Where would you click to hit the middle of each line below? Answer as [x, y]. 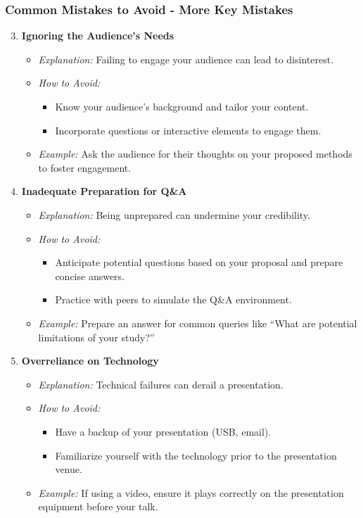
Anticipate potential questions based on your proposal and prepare [199, 262]
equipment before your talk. [98, 506]
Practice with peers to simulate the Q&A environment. [173, 299]
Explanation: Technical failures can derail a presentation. [161, 384]
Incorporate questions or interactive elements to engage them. [188, 130]
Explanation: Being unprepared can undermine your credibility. [174, 214]
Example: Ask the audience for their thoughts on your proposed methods [195, 154]
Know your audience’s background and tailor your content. [182, 106]
